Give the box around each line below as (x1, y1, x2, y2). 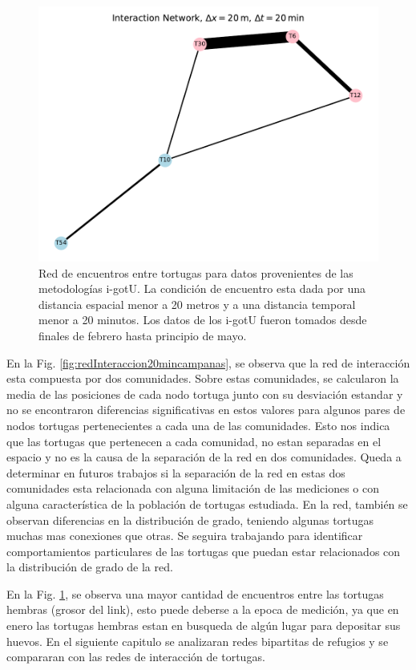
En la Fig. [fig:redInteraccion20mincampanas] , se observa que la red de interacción (6, 354, 410, 371)
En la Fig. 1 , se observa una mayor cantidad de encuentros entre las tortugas (6, 585, 384, 602)
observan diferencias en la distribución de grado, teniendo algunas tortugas (6, 511, 374, 528)
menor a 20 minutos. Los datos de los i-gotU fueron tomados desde (38, 311, 367, 328)
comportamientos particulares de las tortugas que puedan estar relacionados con (6, 542, 401, 559)
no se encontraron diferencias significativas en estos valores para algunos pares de (6, 401, 406, 418)
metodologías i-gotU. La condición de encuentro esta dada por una (38, 280, 366, 297)
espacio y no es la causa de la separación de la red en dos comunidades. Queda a (6, 449, 402, 465)
